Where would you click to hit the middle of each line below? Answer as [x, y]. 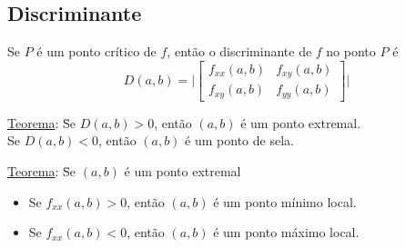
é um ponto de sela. [239, 140]
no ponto [351, 51]
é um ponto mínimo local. [285, 201]
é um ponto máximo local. [286, 232]
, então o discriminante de [239, 51]
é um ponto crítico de [96, 51]
